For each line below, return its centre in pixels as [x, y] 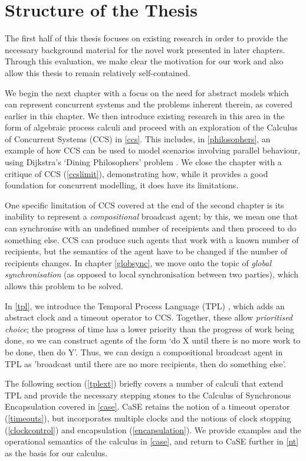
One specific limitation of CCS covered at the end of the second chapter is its [144, 205]
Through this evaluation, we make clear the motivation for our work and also [144, 61]
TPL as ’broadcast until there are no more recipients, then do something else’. [146, 363]
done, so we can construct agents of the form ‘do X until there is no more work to [153, 340]
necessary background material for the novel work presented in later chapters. [145, 49]
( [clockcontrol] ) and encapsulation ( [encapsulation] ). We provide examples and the [153, 429]
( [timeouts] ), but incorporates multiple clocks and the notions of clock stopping [148, 418]
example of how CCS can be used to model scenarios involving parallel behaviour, [153, 150]
